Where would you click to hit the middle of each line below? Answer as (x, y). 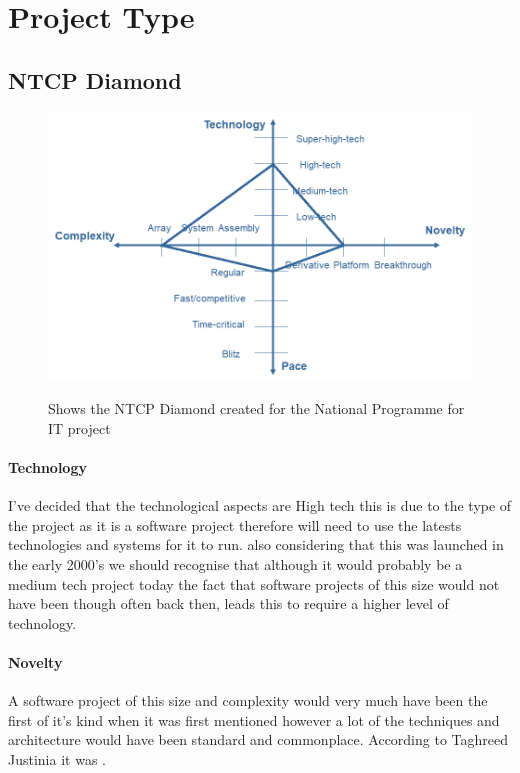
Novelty (35, 662)
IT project (79, 427)
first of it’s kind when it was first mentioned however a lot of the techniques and (254, 719)
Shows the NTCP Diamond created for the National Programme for (256, 408)
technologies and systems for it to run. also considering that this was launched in (256, 544)
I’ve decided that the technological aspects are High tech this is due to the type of (260, 505)
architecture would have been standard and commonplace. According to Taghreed (258, 739)
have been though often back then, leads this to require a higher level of (228, 603)
